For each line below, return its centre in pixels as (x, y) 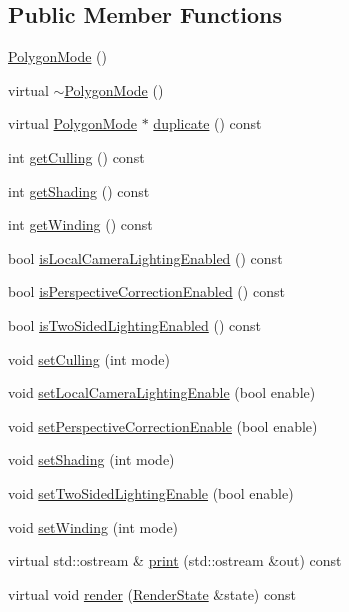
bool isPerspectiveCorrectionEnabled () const (146, 291)
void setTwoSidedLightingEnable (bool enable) (151, 492)
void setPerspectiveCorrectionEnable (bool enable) (163, 425)
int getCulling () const (76, 156)
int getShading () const (79, 190)
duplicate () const (207, 123)
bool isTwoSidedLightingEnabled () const (134, 324)
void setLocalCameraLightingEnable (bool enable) (162, 392)
